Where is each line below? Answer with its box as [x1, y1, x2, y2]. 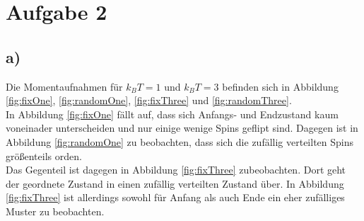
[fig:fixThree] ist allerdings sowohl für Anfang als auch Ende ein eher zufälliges [6, 190, 345, 205]
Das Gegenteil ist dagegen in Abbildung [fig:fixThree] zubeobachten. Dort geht [6, 162, 346, 177]
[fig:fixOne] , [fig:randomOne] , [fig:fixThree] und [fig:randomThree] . [6, 93, 292, 108]
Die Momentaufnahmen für [6, 79, 123, 93]
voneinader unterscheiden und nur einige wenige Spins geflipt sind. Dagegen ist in [6, 120, 358, 135]
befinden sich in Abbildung [222, 79, 339, 93]
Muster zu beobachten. [6, 203, 105, 218]
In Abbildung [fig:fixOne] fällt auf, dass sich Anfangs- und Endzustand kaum [6, 106, 339, 121]
